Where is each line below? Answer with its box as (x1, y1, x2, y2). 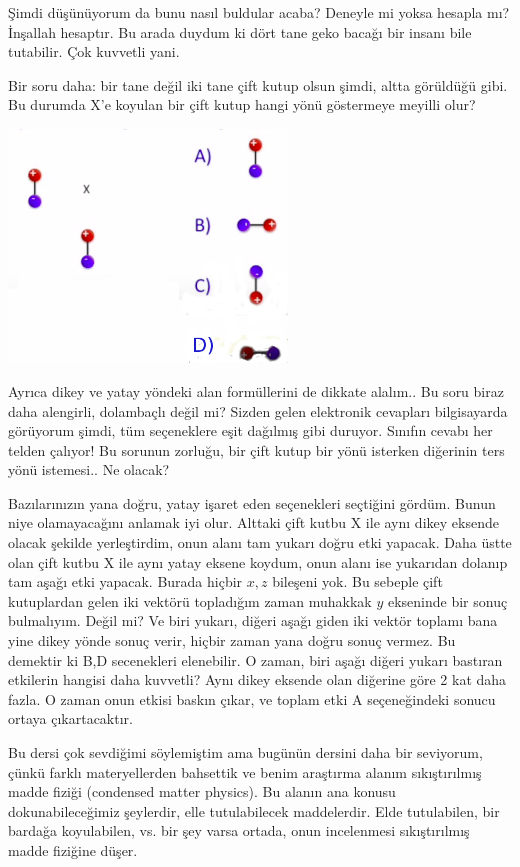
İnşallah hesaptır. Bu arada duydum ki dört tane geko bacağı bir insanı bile (8, 21, 472, 42)
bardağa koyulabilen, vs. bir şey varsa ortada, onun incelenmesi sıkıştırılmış (8, 820, 470, 841)
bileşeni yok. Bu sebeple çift (272, 571, 443, 592)
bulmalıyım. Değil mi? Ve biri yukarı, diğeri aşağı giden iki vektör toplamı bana (8, 610, 498, 631)
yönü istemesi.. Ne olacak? (8, 459, 170, 480)
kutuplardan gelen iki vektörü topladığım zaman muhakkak (8, 590, 372, 611)
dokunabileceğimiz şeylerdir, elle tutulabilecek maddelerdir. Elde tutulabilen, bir (8, 800, 500, 821)
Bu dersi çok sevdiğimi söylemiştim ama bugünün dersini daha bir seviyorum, (8, 742, 483, 762)
